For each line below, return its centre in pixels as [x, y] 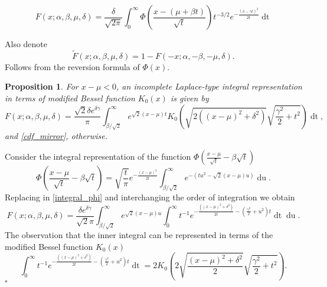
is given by [189, 98]
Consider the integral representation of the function [98, 156]
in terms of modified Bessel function [70, 98]
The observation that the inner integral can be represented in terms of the [139, 235]
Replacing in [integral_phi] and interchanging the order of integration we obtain [150, 197]
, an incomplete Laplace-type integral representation [209, 86]
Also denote [26, 44]
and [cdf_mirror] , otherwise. [56, 135]
